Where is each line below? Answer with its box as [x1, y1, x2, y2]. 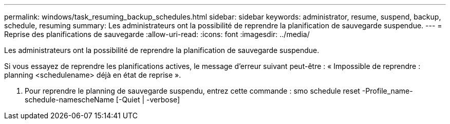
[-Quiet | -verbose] [116, 95, 180, 104]
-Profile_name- [362, 86, 413, 95]
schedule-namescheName [25, 95, 114, 104]
